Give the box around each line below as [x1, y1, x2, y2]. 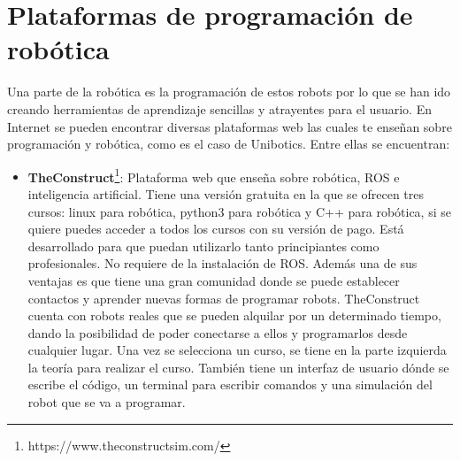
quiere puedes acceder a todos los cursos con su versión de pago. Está [27, 219, 404, 238]
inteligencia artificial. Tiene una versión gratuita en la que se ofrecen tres [27, 184, 425, 203]
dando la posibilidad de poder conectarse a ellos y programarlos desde [27, 323, 408, 342]
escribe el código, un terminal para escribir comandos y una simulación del [27, 375, 433, 394]
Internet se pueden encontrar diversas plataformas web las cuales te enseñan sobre [7, 117, 452, 135]
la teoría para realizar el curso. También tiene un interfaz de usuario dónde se [27, 357, 449, 376]
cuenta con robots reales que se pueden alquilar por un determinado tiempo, [27, 306, 441, 325]
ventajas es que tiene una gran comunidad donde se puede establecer [27, 271, 400, 289]
